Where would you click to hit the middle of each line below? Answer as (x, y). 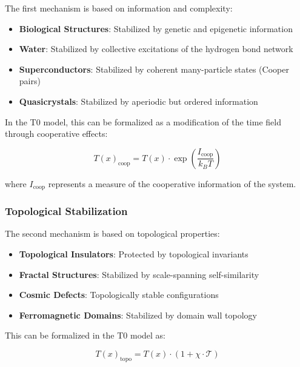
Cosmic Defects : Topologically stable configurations (119, 295)
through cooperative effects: (56, 134)
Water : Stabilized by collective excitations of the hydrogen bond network (156, 49)
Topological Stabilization (66, 211)
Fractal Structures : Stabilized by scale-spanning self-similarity (139, 274)
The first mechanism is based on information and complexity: (119, 8)
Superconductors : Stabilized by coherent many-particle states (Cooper (154, 69)
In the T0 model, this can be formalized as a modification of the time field (143, 121)
